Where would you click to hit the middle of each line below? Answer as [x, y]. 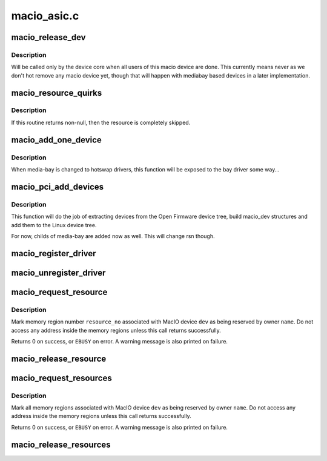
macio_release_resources [61, 444]
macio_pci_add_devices [58, 187]
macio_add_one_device [57, 140]
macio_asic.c [45, 16]
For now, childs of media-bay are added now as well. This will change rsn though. [113, 236]
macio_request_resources [61, 378]
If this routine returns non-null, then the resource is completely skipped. [101, 122]
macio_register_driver [54, 254]
